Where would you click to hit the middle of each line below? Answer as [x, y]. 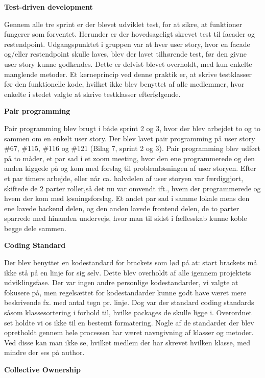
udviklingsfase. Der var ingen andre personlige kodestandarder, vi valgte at [121, 282]
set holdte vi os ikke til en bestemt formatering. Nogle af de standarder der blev [129, 322]
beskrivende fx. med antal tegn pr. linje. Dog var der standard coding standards [129, 302]
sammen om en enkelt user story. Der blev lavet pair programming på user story [130, 138]
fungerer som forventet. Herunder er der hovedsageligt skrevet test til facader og [130, 34]
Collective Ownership [43, 369]
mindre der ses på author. [44, 352]
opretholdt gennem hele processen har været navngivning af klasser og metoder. [129, 332]
